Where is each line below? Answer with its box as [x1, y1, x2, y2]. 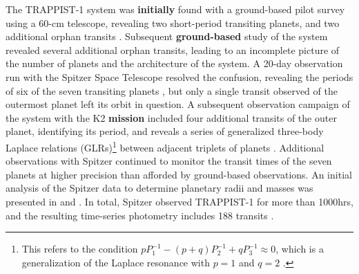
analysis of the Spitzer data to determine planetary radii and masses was [6, 181, 313, 195]
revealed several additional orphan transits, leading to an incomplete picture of [6, 42, 340, 57]
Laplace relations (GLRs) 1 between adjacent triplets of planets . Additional [6, 138, 324, 154]
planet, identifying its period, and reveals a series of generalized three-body [6, 124, 324, 138]
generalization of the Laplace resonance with [21, 255, 210, 269]
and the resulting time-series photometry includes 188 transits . [6, 208, 274, 222]
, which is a [275, 241, 324, 256]
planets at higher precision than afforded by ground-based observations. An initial [6, 167, 352, 181]
